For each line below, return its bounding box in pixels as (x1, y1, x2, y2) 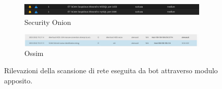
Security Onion (24, 16, 71, 27)
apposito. (4, 75, 33, 85)
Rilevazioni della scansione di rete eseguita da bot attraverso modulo (4, 65, 218, 76)
